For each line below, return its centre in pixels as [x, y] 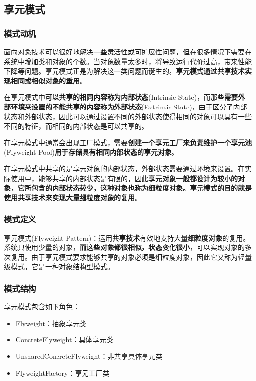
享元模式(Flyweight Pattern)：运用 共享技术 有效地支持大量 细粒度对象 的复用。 [127, 237]
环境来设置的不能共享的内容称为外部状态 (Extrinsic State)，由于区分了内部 [129, 106]
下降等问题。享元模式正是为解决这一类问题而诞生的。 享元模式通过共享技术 [124, 71]
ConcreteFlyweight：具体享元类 [64, 340]
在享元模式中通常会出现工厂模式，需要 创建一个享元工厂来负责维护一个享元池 [128, 142]
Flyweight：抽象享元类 [51, 323]
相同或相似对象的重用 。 [48, 80]
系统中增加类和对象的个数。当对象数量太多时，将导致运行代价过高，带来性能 [128, 61]
